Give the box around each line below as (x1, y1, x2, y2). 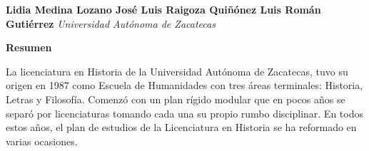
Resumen (6, 40, 52, 55)
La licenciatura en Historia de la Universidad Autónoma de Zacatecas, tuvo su (6, 63, 348, 78)
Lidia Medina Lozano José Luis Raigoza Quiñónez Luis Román (6, 2, 321, 16)
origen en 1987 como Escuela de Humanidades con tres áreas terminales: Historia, (6, 78, 363, 93)
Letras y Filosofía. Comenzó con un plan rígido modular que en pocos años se (6, 91, 345, 106)
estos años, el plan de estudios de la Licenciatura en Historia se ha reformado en (6, 120, 357, 135)
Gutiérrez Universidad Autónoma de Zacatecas (6, 16, 216, 31)
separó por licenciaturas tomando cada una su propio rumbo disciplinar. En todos (6, 105, 363, 120)
